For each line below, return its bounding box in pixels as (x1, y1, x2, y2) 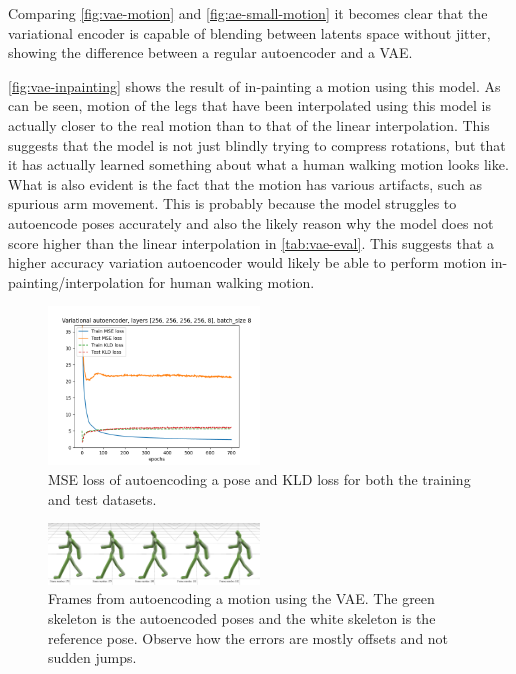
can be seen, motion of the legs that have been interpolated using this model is (8, 95, 492, 116)
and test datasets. (48, 488, 157, 509)
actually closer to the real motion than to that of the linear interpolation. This (8, 114, 490, 135)
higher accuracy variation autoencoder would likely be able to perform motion (8, 252, 487, 273)
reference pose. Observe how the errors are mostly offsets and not (48, 627, 449, 648)
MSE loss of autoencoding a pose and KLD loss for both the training (48, 468, 471, 489)
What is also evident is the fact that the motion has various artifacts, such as (8, 173, 482, 194)
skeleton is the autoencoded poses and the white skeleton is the (48, 607, 436, 628)
